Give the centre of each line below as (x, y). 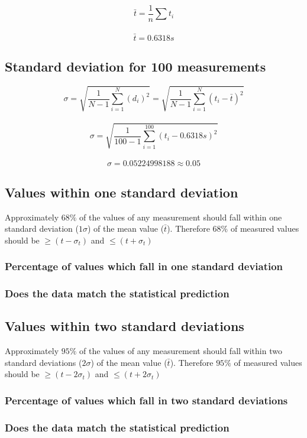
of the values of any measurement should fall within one (181, 217)
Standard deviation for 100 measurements (135, 66)
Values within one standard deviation (122, 192)
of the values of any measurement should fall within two (181, 351)
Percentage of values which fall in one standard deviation (144, 266)
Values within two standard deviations (125, 326)
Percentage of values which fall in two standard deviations (146, 400)
